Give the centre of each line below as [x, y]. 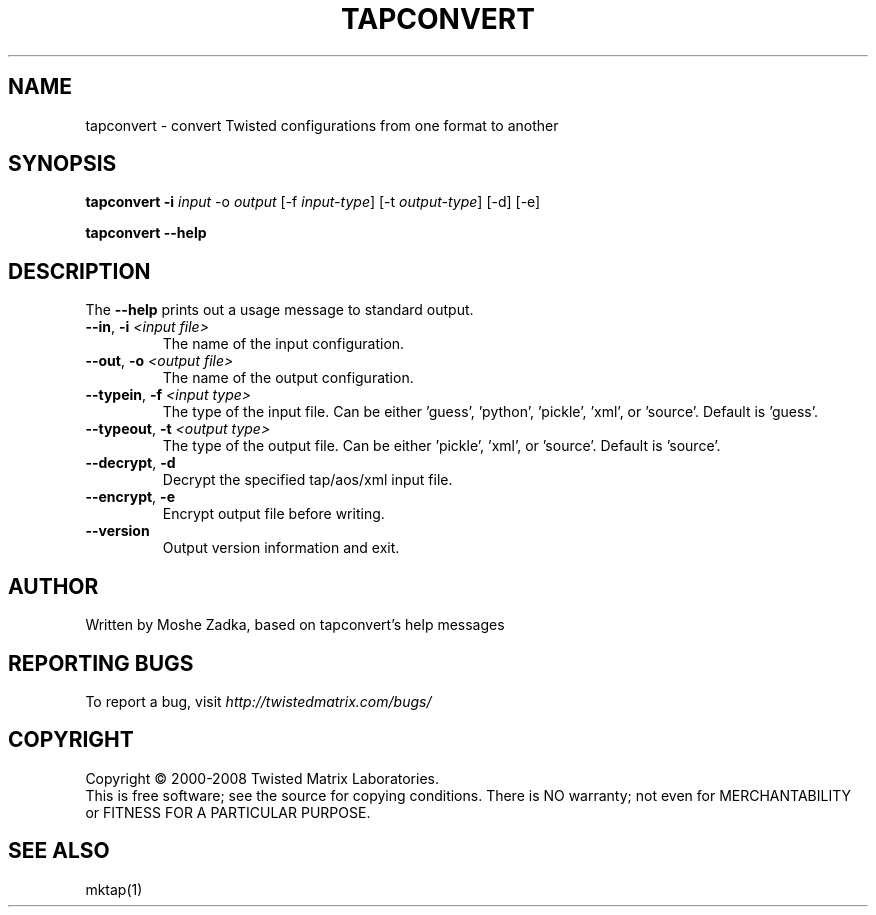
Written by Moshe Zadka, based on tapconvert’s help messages [295, 625]
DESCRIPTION [79, 271]
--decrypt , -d [130, 463]
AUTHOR [53, 586]
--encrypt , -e [130, 497]
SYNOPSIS [62, 164]
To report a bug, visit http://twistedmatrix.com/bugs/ [258, 701]
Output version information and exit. [281, 548]
